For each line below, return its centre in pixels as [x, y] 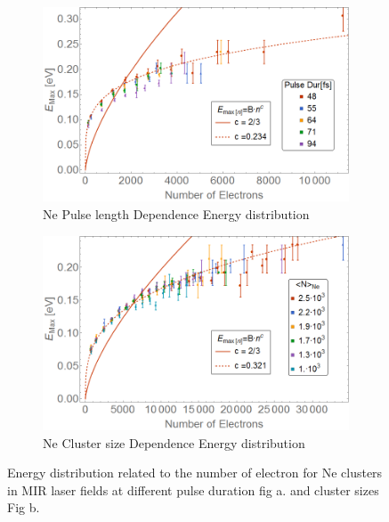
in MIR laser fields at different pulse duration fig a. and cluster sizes [193, 489]
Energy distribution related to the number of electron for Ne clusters [195, 473]
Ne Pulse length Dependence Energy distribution [176, 214]
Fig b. [24, 507]
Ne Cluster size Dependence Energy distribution [174, 442]
